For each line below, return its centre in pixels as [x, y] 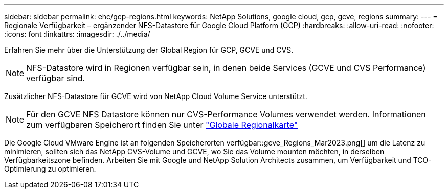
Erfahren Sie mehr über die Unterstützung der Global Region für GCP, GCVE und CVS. [149, 50]
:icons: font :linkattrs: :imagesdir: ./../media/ [77, 34]
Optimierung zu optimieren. [50, 169]
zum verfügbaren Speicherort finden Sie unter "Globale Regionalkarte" [162, 125]
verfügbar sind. [56, 78]
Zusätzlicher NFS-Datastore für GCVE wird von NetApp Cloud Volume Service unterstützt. [156, 96]
